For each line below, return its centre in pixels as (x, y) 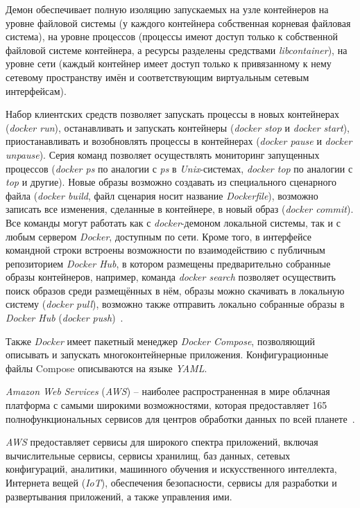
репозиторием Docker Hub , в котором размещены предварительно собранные (168, 263)
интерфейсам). (36, 90)
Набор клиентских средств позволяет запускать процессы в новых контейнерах (172, 114)
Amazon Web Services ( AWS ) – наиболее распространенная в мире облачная (168, 391)
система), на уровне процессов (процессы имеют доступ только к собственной (172, 36)
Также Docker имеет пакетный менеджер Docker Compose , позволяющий (160, 341)
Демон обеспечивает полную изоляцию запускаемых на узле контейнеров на (167, 9)
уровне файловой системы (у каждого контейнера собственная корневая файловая (178, 23)
